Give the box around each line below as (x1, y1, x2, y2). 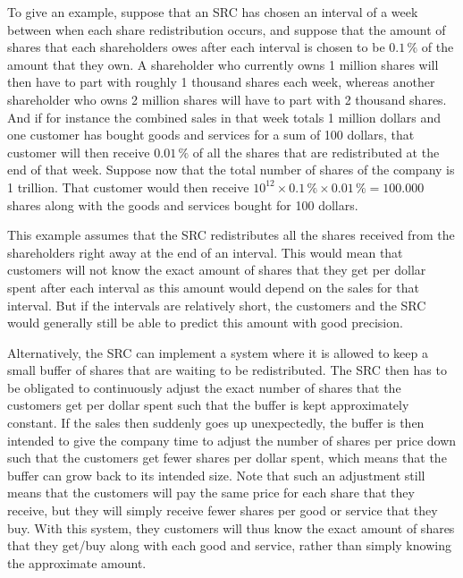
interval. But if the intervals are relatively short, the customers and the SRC (7, 295, 426, 314)
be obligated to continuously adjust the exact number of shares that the (7, 378, 401, 396)
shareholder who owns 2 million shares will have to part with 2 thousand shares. (7, 89, 447, 108)
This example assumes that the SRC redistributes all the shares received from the (7, 225, 455, 244)
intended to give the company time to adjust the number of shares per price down (7, 430, 457, 449)
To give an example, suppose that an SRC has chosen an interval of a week (7, 3, 418, 21)
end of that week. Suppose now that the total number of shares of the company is (7, 160, 455, 179)
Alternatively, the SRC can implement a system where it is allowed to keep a (7, 343, 428, 361)
